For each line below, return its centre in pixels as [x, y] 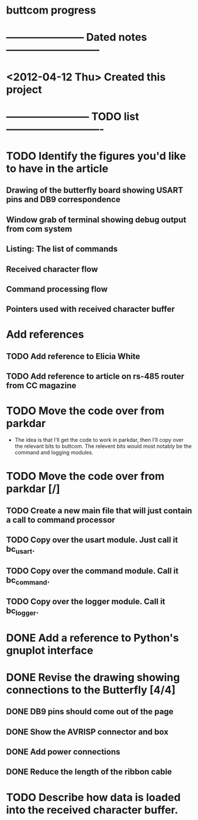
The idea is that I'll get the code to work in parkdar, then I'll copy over [99, 440]
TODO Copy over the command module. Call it [92, 571]
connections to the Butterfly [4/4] [91, 690]
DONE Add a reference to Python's [92, 638]
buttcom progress [51, 10]
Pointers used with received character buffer [91, 309]
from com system [39, 229]
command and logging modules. [54, 453]
